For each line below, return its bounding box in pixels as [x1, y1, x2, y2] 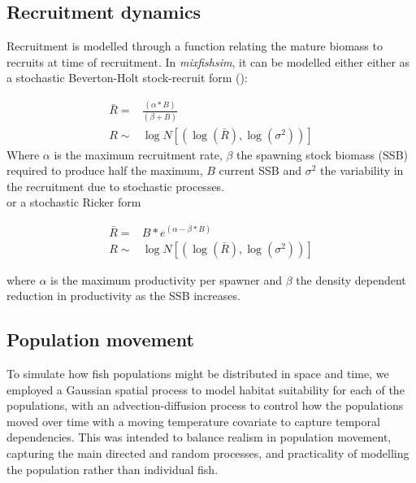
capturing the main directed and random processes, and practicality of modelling [6, 444, 409, 461]
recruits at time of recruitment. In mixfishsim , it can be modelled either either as [6, 53, 410, 70]
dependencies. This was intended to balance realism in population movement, [6, 429, 392, 446]
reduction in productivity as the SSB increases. [6, 287, 240, 304]
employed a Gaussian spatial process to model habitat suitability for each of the [6, 381, 405, 398]
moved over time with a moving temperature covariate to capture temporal [6, 412, 380, 429]
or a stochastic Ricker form [6, 194, 141, 211]
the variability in [320, 162, 404, 179]
